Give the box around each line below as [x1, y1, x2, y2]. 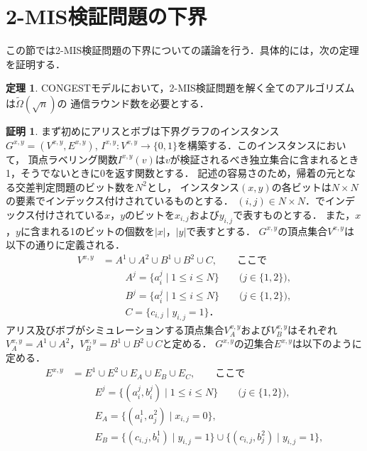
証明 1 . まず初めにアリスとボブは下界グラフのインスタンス [6, 123, 280, 138]
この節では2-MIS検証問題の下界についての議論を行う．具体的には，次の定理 [6, 43, 359, 58]
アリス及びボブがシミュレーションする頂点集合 [6, 322, 224, 337]
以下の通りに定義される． [6, 237, 125, 252]
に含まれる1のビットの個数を [20, 223, 155, 238]
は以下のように [292, 336, 362, 351]
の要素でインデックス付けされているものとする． [6, 193, 234, 208]
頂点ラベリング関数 [28, 151, 118, 166]
